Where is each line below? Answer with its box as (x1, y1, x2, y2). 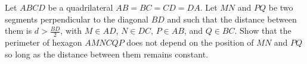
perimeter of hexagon (5, 36, 82, 49)
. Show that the (234, 24, 292, 37)
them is (5, 24, 32, 37)
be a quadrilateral (48, 1, 113, 13)
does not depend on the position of (126, 36, 254, 49)
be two (268, 1, 293, 13)
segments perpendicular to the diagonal (5, 12, 148, 25)
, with (60, 24, 82, 37)
